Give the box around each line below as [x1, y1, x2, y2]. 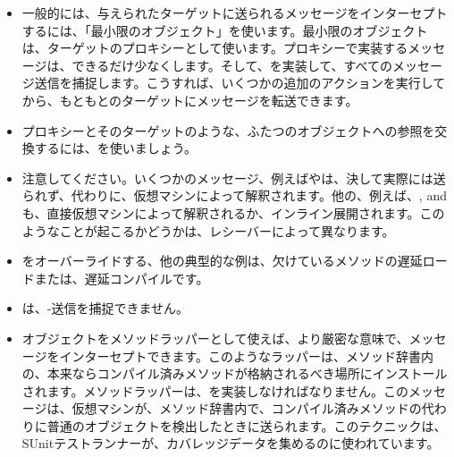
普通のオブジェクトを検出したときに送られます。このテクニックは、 [46, 416, 447, 435]
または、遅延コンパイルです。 [34, 268, 209, 287]
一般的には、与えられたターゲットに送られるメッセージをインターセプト [21, 4, 448, 21]
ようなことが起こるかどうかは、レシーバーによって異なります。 [21, 221, 395, 240]
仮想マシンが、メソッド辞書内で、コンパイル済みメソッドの [71, 399, 422, 418]
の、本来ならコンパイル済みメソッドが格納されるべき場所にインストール [21, 364, 448, 383]
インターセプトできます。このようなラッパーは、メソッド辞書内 [59, 346, 434, 365]
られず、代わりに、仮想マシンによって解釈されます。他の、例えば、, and [21, 186, 447, 205]
